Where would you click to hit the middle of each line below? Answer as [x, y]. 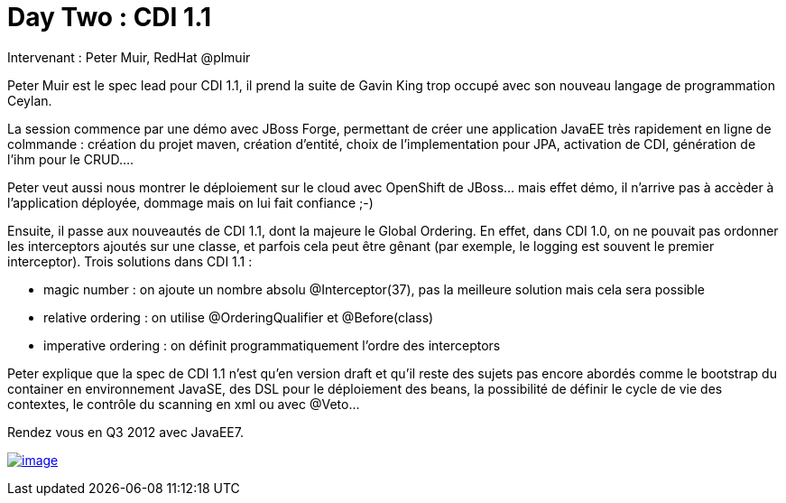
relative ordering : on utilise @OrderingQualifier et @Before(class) [239, 317]
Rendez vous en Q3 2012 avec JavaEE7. [125, 432]
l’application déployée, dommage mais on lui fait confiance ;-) [190, 202]
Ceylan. [30, 100]
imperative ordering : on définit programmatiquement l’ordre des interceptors [272, 345]
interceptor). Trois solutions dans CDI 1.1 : [130, 261]
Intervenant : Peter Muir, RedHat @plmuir [129, 57]
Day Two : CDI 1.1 [110, 17]
